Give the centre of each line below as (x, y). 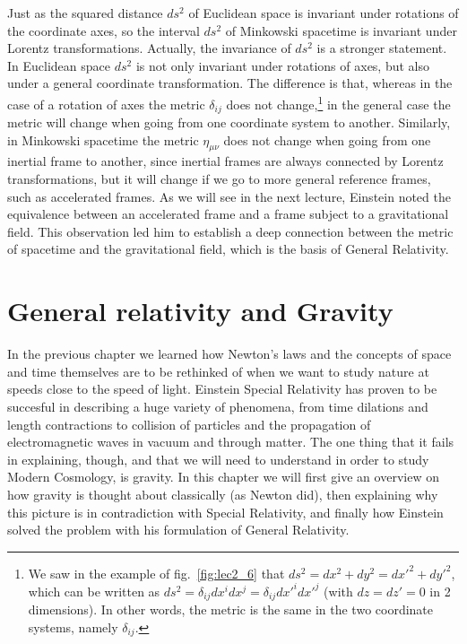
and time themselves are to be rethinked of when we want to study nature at (218, 371)
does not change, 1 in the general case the (338, 102)
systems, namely (73, 627)
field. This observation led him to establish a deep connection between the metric (230, 231)
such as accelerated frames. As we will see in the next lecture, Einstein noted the (229, 196)
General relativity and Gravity (200, 311)
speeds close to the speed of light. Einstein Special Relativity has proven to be (222, 389)
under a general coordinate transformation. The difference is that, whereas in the (230, 83)
